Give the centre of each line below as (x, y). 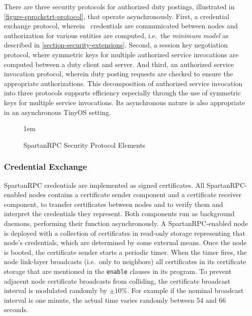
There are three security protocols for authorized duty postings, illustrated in (119, 6)
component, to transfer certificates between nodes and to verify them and (114, 204)
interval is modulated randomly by (56, 290)
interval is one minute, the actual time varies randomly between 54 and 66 (115, 300)
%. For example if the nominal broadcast (183, 290)
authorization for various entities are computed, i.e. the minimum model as (116, 35)
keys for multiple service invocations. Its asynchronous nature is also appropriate (125, 102)
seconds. (16, 309)
